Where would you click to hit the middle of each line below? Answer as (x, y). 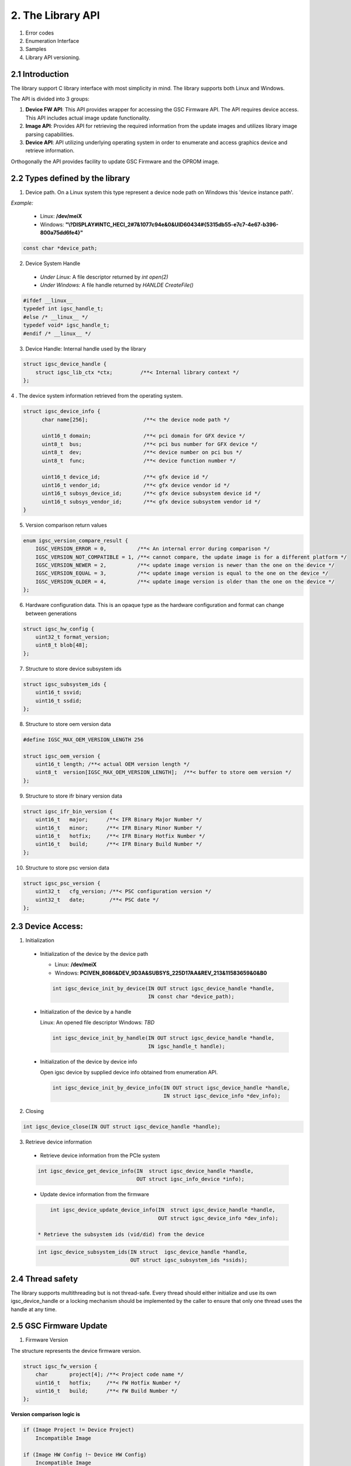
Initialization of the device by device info (89, 1061)
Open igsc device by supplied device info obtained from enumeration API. (129, 1073)
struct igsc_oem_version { (62, 756)
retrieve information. (50, 151)
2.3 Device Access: (47, 927)
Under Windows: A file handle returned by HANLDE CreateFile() (117, 285)
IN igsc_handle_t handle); (186, 1046)
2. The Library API (55, 15)
